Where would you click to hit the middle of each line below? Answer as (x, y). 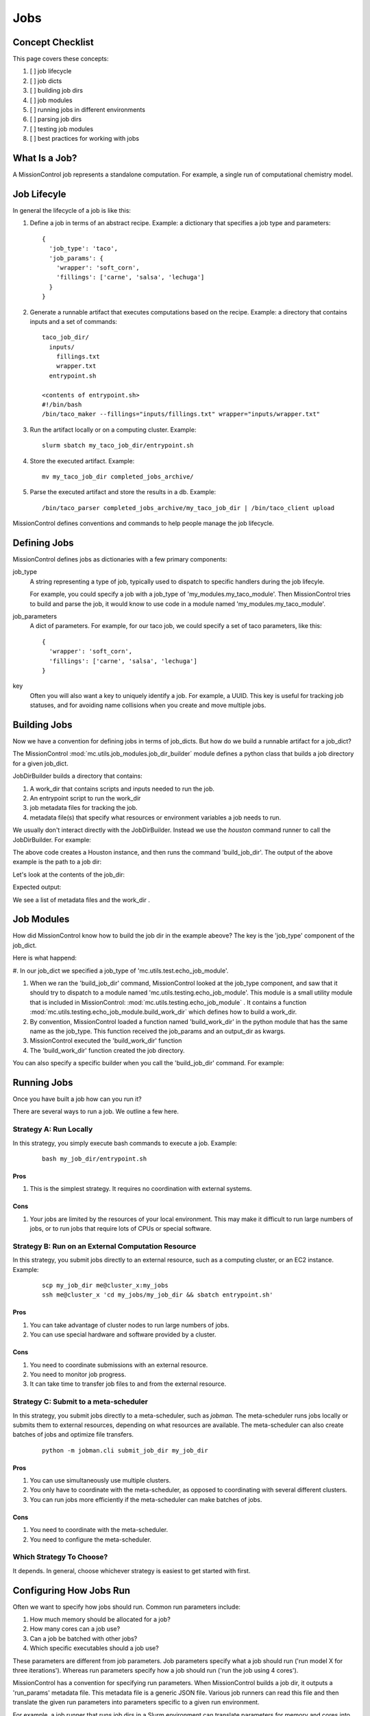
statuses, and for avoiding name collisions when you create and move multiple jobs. (148, 705)
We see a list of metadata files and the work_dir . (82, 900)
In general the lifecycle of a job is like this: (72, 210)
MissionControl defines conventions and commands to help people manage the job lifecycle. (143, 523)
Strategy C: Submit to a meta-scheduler (81, 1402)
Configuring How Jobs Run (71, 1590)
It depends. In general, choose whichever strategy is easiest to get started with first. (132, 1570)
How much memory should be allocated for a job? (100, 1619)
